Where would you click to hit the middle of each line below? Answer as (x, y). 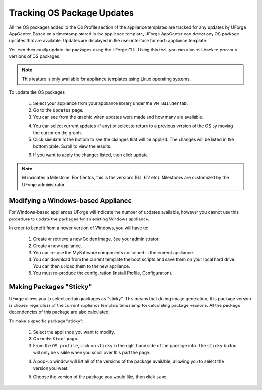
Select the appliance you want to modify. (74, 332)
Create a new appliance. (57, 246)
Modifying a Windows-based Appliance (70, 201)
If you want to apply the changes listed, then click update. (91, 155)
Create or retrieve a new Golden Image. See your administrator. (96, 239)
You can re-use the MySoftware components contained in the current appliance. (114, 253)
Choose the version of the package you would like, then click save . (101, 377)
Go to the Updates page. (58, 110)
